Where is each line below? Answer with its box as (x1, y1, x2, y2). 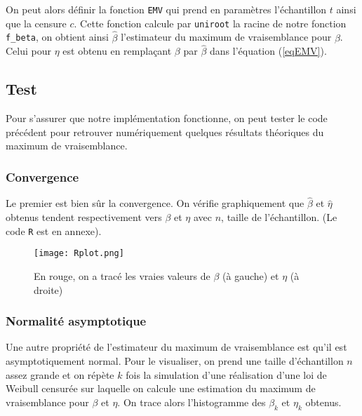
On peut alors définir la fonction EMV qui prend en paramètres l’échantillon (6, 2, 327, 16)
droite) (34, 282, 63, 297)
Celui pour (6, 43, 52, 58)
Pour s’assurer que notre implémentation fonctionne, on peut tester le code (6, 111, 328, 126)
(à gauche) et (222, 268, 279, 283)
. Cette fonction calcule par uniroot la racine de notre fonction (74, 15, 347, 30)
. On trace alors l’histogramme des (117, 394, 266, 409)
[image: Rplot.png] (34, 248, 124, 259)
